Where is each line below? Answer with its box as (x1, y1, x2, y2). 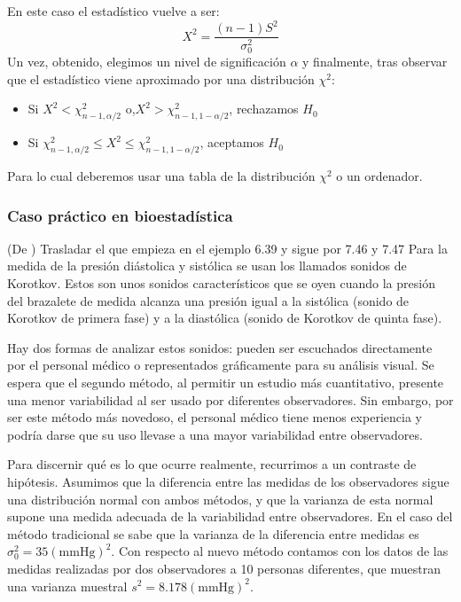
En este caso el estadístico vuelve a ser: (7, 2, 220, 20)
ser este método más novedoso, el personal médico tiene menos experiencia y (7, 408, 422, 426)
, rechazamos (229, 99, 299, 118)
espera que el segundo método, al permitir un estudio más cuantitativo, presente (7, 372, 444, 391)
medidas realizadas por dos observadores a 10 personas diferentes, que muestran (7, 559, 441, 577)
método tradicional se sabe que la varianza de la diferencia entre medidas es (7, 524, 419, 543)
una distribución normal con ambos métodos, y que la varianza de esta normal (7, 489, 434, 508)
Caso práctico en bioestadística (7, 204, 233, 226)
